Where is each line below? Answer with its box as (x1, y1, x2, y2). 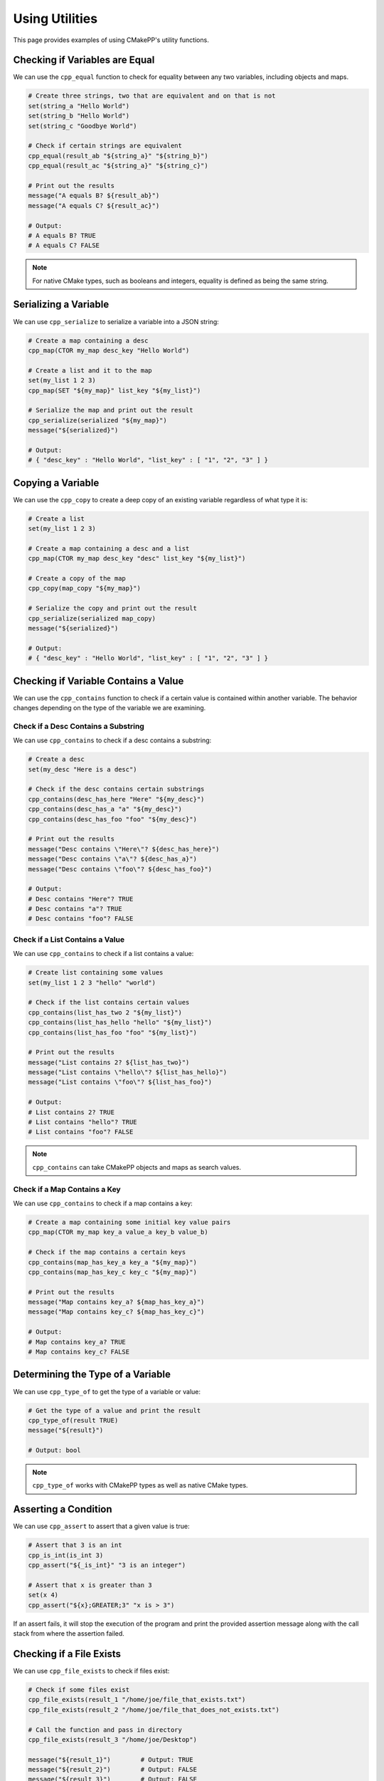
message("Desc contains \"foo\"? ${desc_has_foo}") (28, 865, 213, 873)
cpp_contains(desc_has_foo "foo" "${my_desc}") (28, 815, 197, 823)
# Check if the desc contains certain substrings (28, 785, 205, 794)
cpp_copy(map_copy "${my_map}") (28, 584, 142, 593)
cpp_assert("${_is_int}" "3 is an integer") (28, 1561, 186, 1569)
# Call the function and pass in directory (28, 1725, 183, 1734)
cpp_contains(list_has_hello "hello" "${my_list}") (28, 1019, 213, 1027)
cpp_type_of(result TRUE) (28, 1416, 119, 1424)
